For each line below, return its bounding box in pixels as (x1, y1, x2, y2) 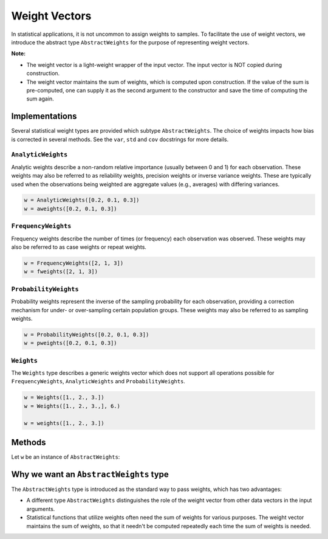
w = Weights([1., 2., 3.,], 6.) (24, 402, 121, 409)
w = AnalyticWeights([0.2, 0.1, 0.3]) (24, 196, 140, 204)
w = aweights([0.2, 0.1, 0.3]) (24, 205, 118, 212)
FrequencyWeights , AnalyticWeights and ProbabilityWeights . (11, 378, 185, 385)
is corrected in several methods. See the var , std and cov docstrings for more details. (11, 136, 229, 143)
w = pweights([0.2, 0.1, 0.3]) (24, 339, 118, 347)
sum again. (26, 95, 54, 103)
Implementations (11, 111, 77, 122)
